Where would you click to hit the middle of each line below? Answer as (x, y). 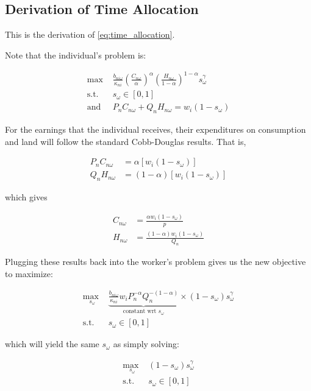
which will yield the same (52, 344)
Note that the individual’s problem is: (76, 55)
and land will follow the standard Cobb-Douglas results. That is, (126, 141)
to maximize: (29, 273)
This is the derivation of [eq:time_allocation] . (90, 34)
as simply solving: (146, 344)
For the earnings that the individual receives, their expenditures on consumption (155, 129)
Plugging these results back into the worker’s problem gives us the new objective (155, 262)
